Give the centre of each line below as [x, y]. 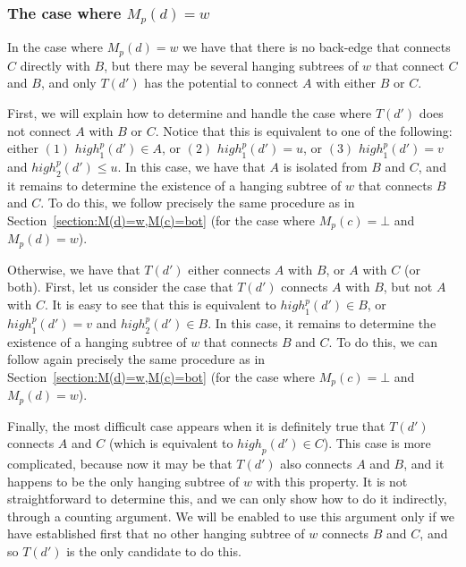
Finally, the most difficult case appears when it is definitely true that [196, 425]
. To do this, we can [383, 341]
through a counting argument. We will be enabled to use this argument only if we [231, 516]
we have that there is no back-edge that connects [317, 47]
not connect [39, 130]
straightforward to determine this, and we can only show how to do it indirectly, [227, 499]
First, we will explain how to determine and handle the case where [190, 112]
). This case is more [377, 443]
